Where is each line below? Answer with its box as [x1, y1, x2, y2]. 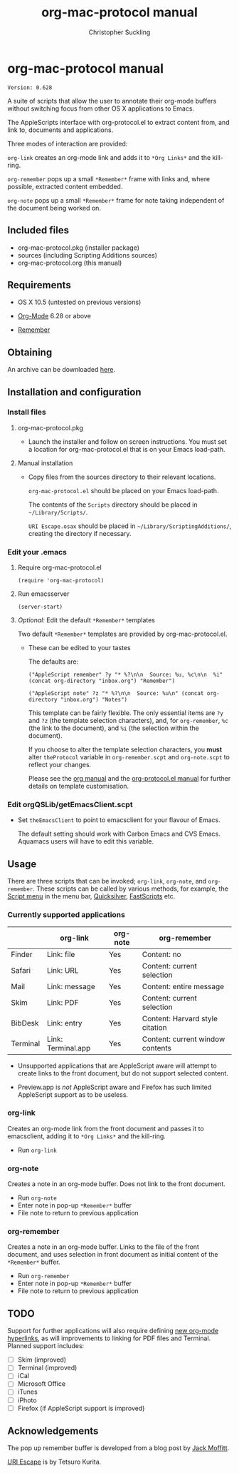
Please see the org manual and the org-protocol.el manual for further [28, 774, 231, 783]
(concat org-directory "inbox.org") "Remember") [28, 677, 176, 685]
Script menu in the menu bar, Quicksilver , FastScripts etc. [7, 892, 176, 901]
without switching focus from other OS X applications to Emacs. [7, 104, 194, 113]
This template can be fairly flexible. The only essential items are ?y [28, 709, 224, 717]
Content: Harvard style [142, 1013, 218, 1023]
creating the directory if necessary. [28, 529, 132, 537]
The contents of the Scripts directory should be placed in [28, 500, 198, 509]
